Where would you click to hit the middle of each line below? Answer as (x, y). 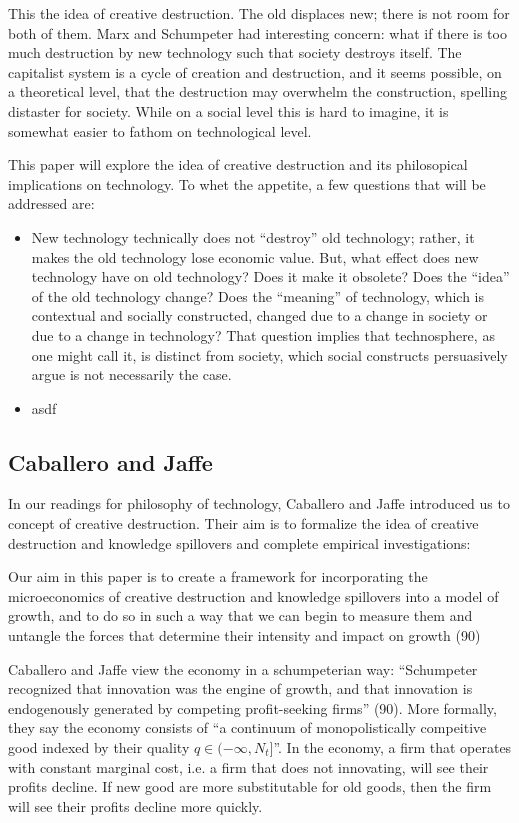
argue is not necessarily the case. (131, 374)
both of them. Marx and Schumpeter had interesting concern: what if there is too (257, 32)
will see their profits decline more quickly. (135, 805)
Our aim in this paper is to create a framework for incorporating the (218, 576)
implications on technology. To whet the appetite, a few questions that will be (247, 183)
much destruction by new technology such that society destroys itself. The (235, 52)
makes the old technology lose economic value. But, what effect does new (255, 256)
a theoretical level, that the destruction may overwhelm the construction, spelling (257, 91)
